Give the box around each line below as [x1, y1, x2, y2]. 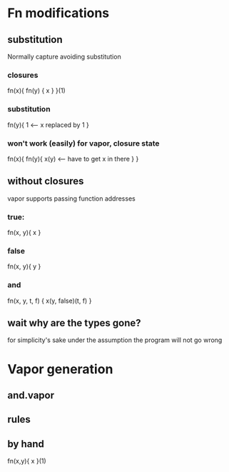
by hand [7, 438, 45, 450]
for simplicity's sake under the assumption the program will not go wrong [7, 336, 223, 344]
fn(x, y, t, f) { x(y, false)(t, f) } [7, 296, 92, 305]
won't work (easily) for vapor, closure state [7, 138, 160, 148]
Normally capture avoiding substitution [7, 52, 121, 61]
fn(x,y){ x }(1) [7, 457, 46, 466]
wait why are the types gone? [7, 316, 141, 329]
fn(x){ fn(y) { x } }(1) [7, 86, 66, 95]
